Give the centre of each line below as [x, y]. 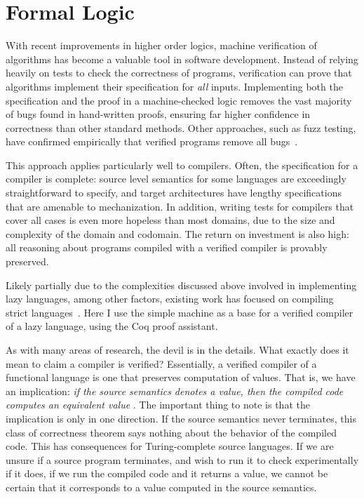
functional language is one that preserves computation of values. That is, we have [181, 377]
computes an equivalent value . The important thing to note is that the [158, 405]
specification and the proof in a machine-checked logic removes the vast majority [179, 100]
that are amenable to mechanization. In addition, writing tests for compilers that [180, 206]
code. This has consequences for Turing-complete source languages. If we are [170, 446]
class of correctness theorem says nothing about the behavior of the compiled [171, 432]
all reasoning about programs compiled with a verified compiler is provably [167, 247]
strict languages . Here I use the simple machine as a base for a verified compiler [180, 312]
